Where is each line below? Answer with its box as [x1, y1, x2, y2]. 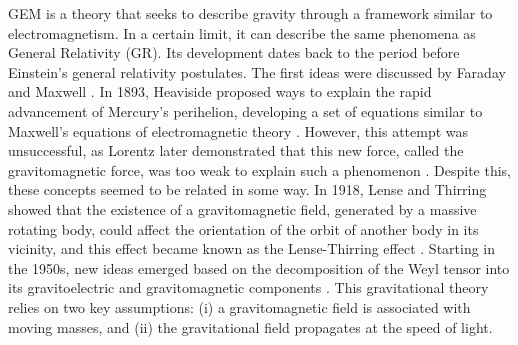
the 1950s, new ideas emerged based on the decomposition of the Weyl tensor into [8, 257, 510, 278]
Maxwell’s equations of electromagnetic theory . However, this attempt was [8, 120, 469, 141]
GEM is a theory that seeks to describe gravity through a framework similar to [8, 3, 493, 23]
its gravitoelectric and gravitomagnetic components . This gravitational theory [8, 277, 489, 298]
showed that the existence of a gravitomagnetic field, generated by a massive [8, 198, 477, 219]
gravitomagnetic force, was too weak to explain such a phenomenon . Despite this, [8, 159, 511, 180]
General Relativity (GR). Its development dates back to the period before [8, 42, 460, 63]
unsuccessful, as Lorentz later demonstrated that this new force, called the [8, 140, 464, 161]
